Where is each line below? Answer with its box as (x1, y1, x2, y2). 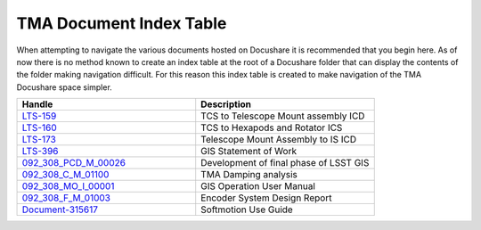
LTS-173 (21, 134, 57, 146)
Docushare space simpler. (16, 81, 113, 93)
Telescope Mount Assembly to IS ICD (200, 134, 356, 146)
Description (200, 98, 251, 111)
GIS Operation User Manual (200, 180, 315, 193)
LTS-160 (21, 121, 57, 134)
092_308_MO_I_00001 (21, 180, 115, 193)
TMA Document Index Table (16, 13, 227, 33)
